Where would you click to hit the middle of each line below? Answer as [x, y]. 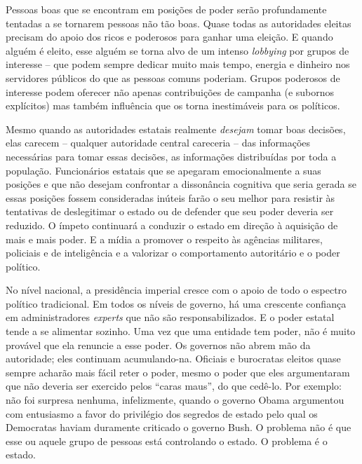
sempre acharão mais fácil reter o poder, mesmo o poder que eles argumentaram [178, 372]
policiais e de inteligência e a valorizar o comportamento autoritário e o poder [173, 253]
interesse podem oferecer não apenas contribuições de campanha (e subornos [170, 91]
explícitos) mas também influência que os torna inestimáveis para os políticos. [173, 105]
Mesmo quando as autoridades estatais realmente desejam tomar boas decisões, [176, 129]
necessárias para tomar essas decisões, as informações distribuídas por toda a [171, 156]
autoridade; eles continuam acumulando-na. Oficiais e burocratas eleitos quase [173, 359]
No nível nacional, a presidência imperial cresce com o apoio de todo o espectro [176, 290]
